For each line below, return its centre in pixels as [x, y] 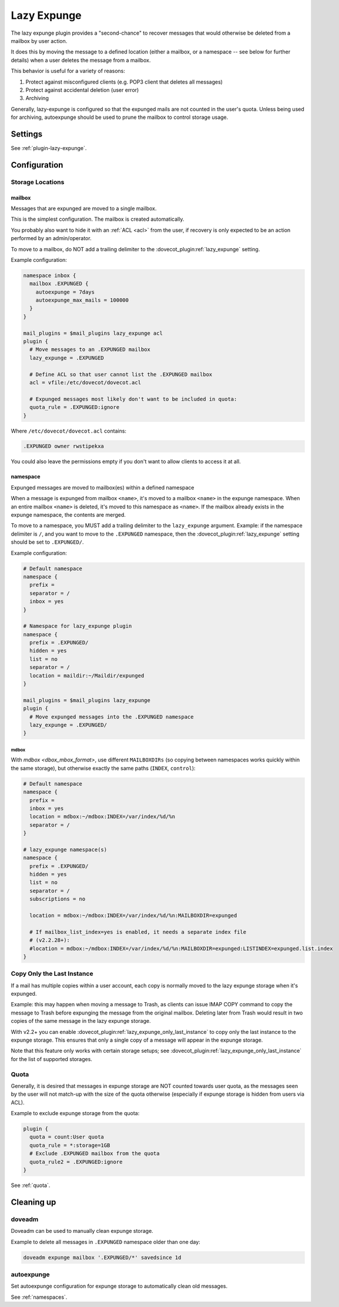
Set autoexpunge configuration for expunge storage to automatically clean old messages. [119, 1286]
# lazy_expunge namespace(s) [65, 849]
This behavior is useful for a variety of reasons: [68, 71]
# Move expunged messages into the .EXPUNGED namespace [112, 717]
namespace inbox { [50, 275]
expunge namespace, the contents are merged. [68, 515]
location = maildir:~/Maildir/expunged [87, 676]
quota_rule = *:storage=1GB [70, 1145]
